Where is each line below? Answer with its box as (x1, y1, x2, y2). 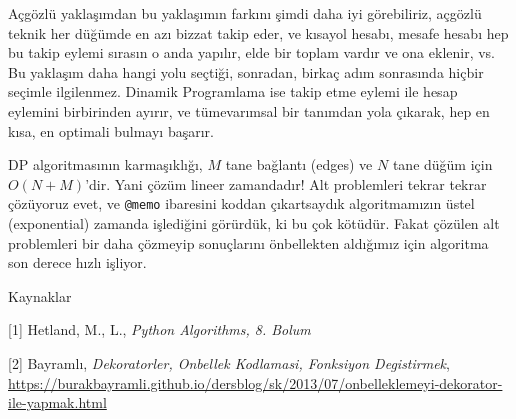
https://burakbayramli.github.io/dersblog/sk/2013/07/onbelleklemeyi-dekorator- (8, 372, 503, 393)
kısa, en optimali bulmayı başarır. (8, 120, 214, 141)
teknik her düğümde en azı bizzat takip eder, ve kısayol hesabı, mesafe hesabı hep (8, 22, 509, 43)
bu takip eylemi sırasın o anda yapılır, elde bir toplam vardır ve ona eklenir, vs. (8, 42, 496, 63)
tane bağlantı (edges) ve (225, 154, 373, 175)
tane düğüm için (392, 154, 493, 175)
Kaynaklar (8, 285, 72, 306)
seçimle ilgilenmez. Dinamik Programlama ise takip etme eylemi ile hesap (8, 81, 458, 102)
